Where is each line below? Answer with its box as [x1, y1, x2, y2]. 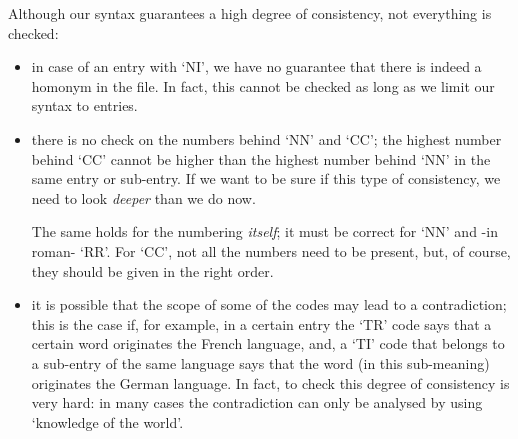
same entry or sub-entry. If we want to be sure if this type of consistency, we [31, 168, 501, 189]
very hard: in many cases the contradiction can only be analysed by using [31, 392, 483, 413]
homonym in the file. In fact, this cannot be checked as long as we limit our [31, 75, 495, 96]
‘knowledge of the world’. [31, 411, 184, 432]
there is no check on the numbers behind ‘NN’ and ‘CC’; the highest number [31, 128, 502, 149]
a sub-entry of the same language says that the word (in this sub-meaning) [31, 352, 490, 373]
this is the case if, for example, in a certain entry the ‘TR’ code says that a [31, 313, 492, 334]
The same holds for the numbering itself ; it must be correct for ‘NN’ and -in [31, 221, 498, 242]
